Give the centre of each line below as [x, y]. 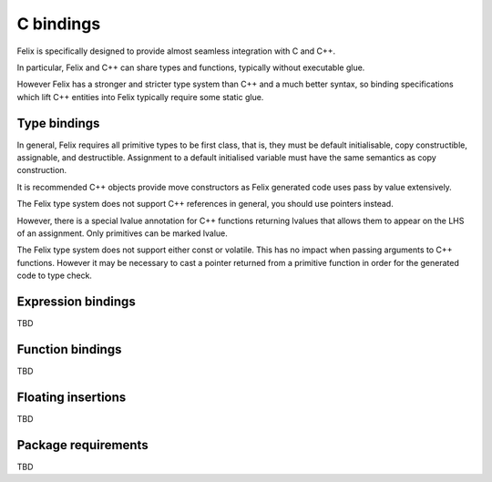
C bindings [59, 24]
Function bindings [69, 349]
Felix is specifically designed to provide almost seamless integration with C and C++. [176, 51]
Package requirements [83, 445]
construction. [42, 170]
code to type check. [55, 276]
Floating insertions [72, 397]
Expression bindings [76, 301]
